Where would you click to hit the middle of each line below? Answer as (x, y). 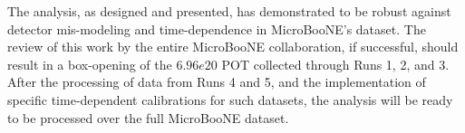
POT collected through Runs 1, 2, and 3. (335, 64)
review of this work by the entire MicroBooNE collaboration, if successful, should (233, 47)
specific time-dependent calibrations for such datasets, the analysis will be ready (230, 99)
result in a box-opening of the (90, 64)
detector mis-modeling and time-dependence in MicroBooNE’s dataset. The (217, 28)
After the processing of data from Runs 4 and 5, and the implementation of (217, 82)
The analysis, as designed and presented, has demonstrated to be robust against (229, 11)
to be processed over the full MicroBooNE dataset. (148, 117)
